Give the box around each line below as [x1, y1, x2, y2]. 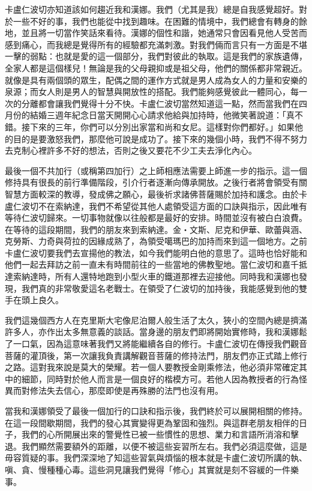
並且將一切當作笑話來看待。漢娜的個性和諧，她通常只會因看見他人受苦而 [21, 26, 307, 39]
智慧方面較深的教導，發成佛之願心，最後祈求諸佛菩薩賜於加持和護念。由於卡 [5, 187, 307, 200]
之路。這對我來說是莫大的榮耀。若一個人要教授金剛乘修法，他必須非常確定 [5, 361, 299, 373]
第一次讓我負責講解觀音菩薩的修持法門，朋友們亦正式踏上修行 [63, 349, 307, 361]
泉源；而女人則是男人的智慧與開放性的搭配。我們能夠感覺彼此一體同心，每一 [5, 85, 307, 98]
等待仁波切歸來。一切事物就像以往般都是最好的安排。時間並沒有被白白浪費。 [5, 211, 307, 224]
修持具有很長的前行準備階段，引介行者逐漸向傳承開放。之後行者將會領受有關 [5, 176, 307, 188]
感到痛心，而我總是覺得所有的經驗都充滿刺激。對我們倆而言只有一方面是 [5, 38, 290, 50]
